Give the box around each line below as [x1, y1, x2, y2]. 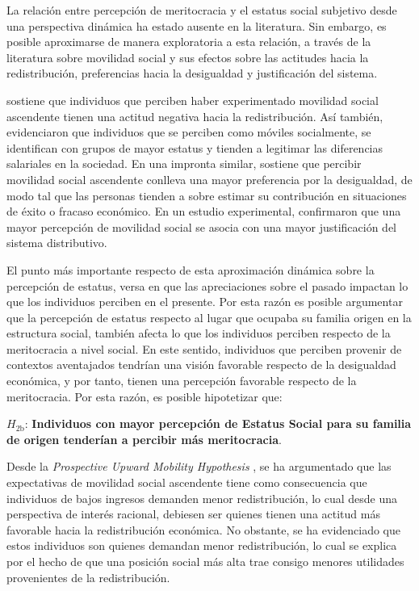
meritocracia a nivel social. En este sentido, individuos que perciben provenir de [6, 340, 402, 357]
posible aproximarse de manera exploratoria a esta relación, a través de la [6, 33, 371, 50]
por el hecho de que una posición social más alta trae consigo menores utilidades [6, 553, 404, 569]
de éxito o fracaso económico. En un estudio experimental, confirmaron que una [6, 203, 401, 220]
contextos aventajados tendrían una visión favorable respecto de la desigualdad [6, 356, 396, 373]
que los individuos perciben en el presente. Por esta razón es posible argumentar [6, 293, 403, 310]
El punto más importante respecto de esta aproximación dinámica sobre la [6, 261, 375, 278]
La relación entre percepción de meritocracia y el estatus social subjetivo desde [6, 2, 397, 18]
